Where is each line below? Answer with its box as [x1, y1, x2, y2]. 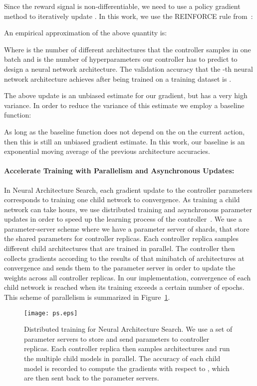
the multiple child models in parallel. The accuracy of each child [24, 353, 221, 364]
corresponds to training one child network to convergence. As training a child [4, 194, 240, 205]
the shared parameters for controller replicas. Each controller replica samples [4, 233, 239, 244]
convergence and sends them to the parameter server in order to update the [4, 262, 236, 273]
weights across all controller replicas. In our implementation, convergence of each [4, 272, 251, 282]
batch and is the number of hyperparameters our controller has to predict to [4, 54, 238, 64]
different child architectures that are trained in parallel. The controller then [4, 243, 235, 254]
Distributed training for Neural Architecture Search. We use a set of [24, 324, 233, 334]
